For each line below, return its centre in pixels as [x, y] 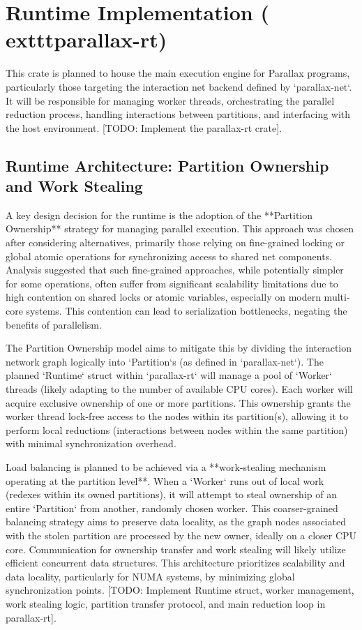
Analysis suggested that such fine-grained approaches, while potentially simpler [175, 270]
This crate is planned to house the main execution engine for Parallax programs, [178, 73]
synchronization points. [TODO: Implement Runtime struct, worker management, [180, 590]
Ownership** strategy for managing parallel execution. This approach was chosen [180, 228]
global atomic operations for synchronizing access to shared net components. [169, 256]
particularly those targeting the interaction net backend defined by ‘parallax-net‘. [179, 86]
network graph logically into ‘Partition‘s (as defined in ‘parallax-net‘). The [165, 361]
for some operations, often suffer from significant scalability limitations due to [172, 283]
